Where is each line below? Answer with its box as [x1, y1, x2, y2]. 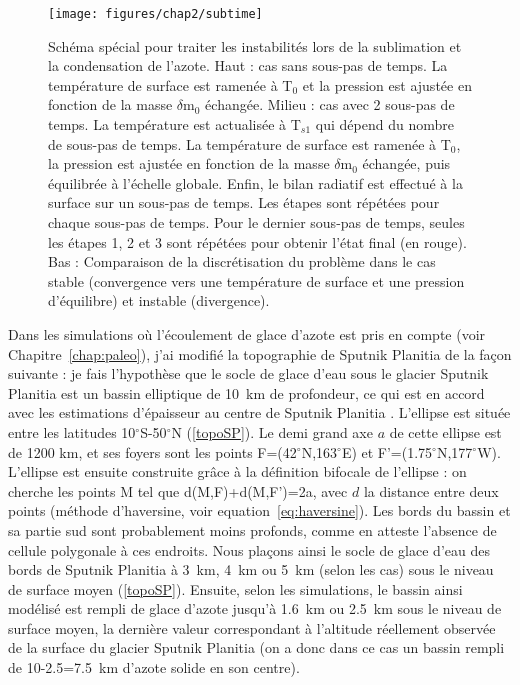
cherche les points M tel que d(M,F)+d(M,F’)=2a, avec [8, 480, 348, 501]
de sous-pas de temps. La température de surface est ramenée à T [48, 133, 451, 154]
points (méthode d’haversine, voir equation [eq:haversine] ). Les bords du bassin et [8, 500, 511, 521]
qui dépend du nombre [315, 114, 454, 135]
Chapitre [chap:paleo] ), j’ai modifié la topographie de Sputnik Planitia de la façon [8, 343, 512, 364]
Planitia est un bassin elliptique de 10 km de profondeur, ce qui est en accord [8, 382, 485, 403]
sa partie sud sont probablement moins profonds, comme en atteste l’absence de [8, 519, 497, 540]
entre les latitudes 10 [8, 421, 136, 442]
